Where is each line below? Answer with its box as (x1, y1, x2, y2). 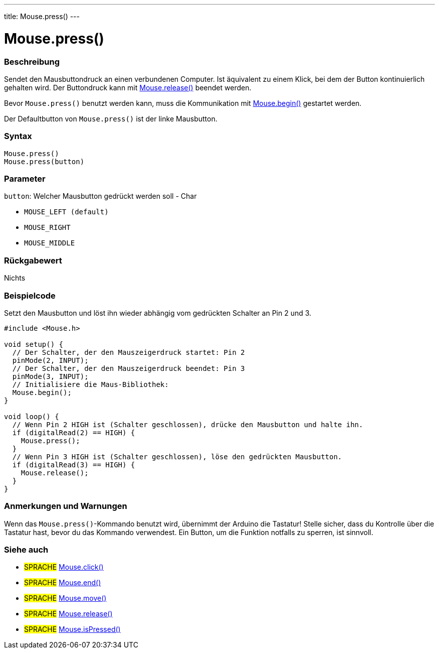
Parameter (4, 174, 46, 184)
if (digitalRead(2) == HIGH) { (12, 428, 135, 437)
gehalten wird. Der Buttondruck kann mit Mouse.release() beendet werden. (4, 83, 252, 92)
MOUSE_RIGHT (24, 223, 71, 232)
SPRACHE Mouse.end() (24, 578, 101, 587)
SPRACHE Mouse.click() (24, 563, 104, 572)
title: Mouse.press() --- (4, 12, 80, 21)
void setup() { (4, 340, 64, 348)
